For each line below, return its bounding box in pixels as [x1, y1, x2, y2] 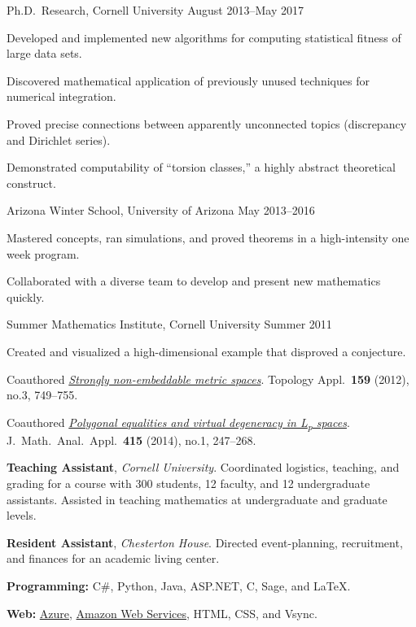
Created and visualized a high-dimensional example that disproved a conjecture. [7, 342, 406, 359]
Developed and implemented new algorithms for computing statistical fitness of [7, 28, 401, 46]
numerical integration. [7, 88, 116, 105]
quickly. [7, 288, 45, 305]
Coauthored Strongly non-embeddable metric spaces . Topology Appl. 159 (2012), [7, 370, 409, 387]
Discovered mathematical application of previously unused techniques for [7, 72, 370, 89]
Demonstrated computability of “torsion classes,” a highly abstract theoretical [7, 159, 396, 176]
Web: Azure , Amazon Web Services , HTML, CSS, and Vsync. [7, 604, 317, 621]
